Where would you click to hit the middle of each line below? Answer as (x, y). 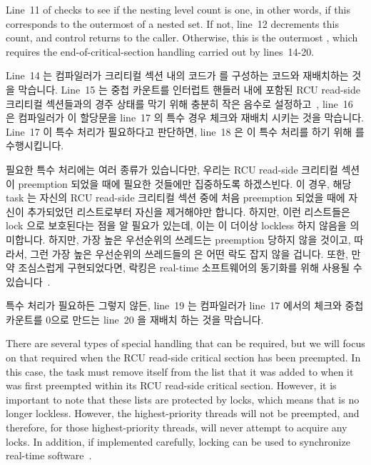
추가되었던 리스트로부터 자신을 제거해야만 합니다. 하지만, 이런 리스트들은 (189, 211)
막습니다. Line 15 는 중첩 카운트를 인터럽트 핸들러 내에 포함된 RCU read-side (189, 89)
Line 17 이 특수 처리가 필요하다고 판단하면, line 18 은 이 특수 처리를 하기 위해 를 (185, 131)
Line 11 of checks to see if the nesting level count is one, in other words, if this (178, 9)
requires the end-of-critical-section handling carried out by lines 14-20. (160, 51)
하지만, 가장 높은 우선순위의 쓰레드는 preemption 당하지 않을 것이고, (200, 239)
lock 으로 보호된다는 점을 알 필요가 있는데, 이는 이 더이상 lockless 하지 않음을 (176, 225)
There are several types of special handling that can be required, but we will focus (185, 343)
